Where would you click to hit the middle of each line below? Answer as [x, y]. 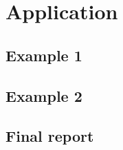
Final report [50, 136]
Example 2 [44, 95]
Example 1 [44, 55]
